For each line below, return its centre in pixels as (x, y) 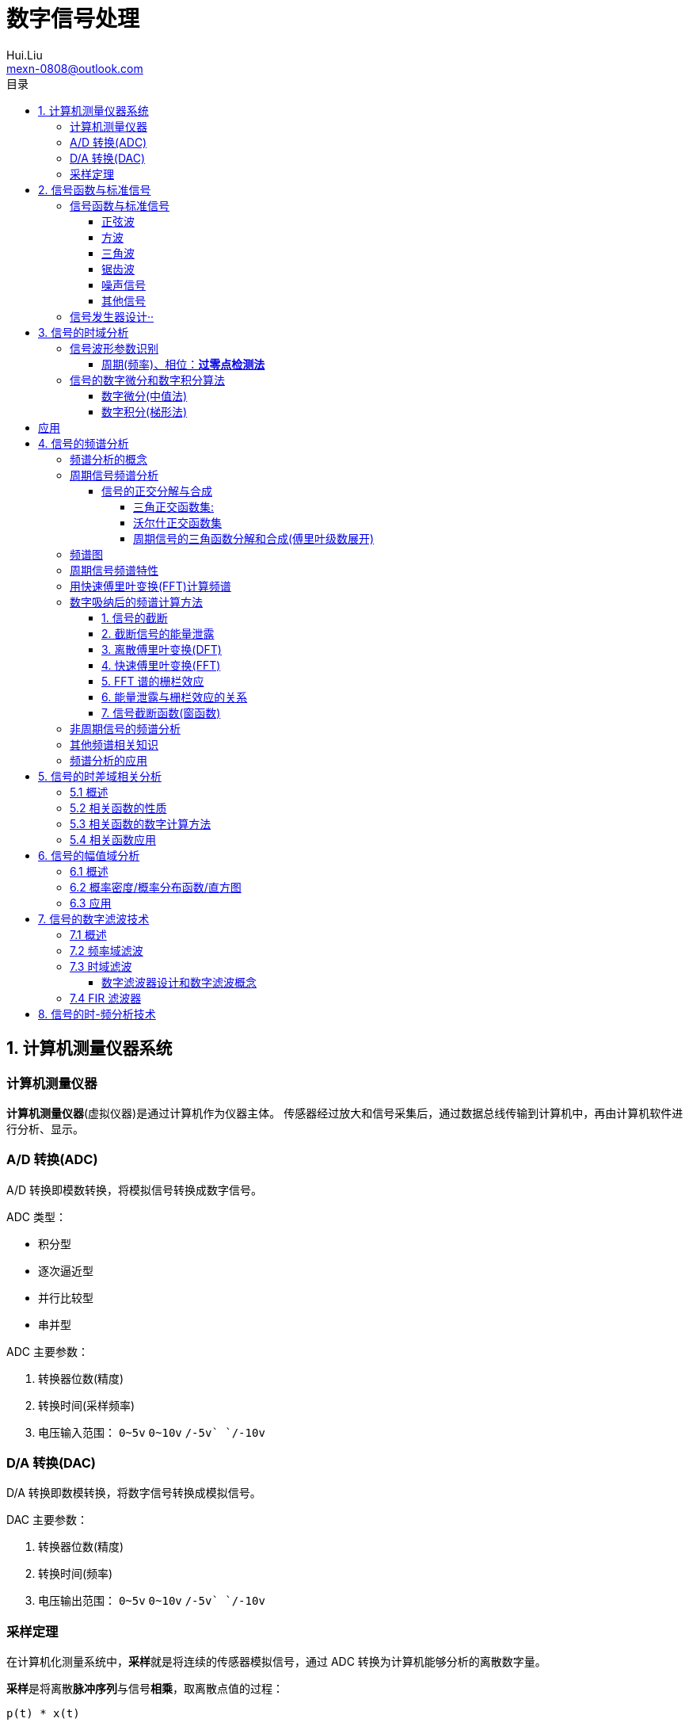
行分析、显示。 (45, 1128)
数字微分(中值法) (145, 395)
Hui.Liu (25, 55)
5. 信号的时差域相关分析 (100, 776)
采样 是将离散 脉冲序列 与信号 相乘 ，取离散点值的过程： (145, 1689)
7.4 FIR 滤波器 (106, 998)
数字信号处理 (73, 19)
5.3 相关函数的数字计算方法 (141, 823)
